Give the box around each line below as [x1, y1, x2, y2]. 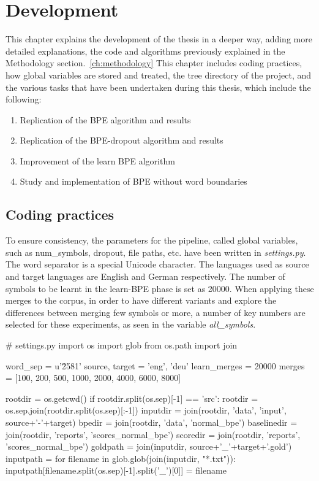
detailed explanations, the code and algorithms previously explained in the [6, 44, 285, 57]
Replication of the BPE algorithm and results [20, 113, 191, 126]
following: [6, 93, 42, 106]
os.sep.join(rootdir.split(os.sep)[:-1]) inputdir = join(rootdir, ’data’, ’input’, [6, 404, 287, 417]
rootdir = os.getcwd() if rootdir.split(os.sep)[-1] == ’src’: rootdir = [6, 391, 258, 404]
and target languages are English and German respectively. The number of [6, 270, 285, 283]
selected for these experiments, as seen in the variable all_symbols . [6, 318, 256, 331]
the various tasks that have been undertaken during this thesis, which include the [6, 80, 311, 93]
